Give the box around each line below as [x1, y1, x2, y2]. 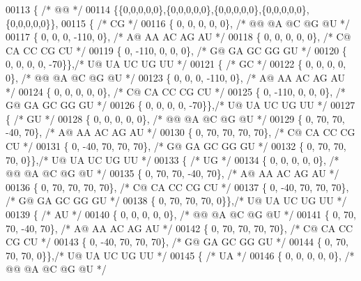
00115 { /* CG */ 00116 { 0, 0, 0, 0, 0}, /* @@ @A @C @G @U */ [61, 15, 351, 30]
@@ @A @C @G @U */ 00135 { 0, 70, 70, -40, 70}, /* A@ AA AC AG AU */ [6, 166, 339, 181]
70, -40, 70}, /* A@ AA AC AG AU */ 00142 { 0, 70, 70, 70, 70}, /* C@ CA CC [6, 220, 353, 235]
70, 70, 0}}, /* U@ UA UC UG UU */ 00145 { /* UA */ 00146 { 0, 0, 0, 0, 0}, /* [6, 248, 355, 262]
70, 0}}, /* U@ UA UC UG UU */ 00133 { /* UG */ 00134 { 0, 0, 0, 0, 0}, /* [6, 152, 339, 167]
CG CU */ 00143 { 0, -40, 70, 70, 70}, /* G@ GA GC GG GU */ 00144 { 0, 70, [6, 234, 348, 249]
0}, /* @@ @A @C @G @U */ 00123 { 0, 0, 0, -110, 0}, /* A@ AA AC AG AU [6, 70, 346, 84]
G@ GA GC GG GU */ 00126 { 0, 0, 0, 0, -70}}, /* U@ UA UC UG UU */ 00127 [6, 98, 355, 112]
